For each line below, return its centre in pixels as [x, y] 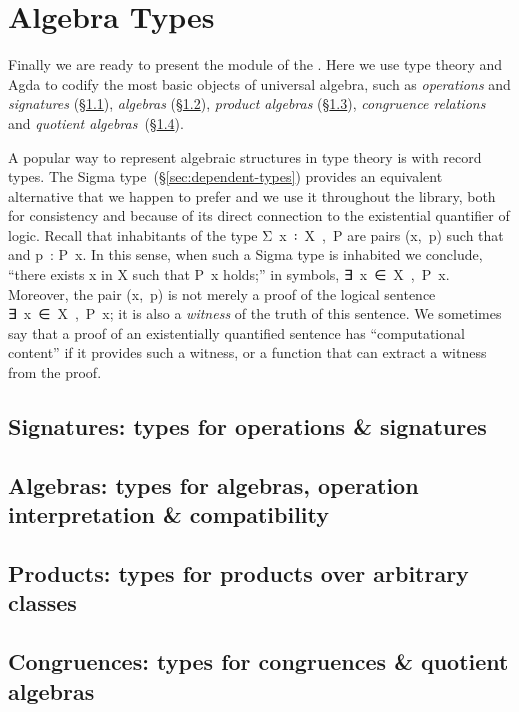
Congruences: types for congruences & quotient [258, 661]
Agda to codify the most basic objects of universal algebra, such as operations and [259, 83]
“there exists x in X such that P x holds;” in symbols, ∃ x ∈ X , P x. [229, 274]
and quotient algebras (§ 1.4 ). [96, 122]
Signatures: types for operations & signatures [247, 426]
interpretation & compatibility [169, 514]
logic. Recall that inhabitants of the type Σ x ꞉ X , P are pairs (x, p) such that [256, 234]
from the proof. [55, 372]
